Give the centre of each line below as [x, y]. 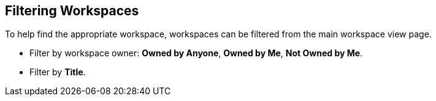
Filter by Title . [58, 72]
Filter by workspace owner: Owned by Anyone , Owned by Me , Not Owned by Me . [196, 53]
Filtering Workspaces [72, 11]
